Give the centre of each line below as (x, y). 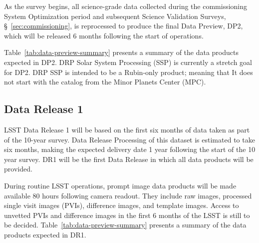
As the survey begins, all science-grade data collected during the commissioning (126, 6)
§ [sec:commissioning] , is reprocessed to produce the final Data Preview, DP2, (124, 26)
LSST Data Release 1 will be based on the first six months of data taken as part (127, 129)
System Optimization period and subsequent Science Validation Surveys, (115, 16)
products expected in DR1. (45, 234)
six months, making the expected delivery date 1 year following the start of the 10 (130, 149)
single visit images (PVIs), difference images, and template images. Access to (122, 205)
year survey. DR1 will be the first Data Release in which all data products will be (129, 159)
